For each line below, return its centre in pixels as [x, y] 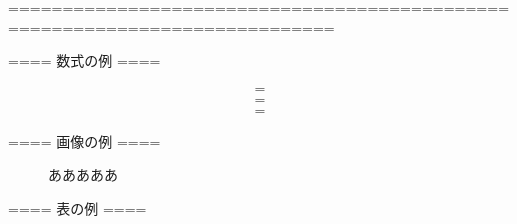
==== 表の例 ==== [77, 208]
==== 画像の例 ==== [84, 140]
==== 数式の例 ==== [84, 60]
